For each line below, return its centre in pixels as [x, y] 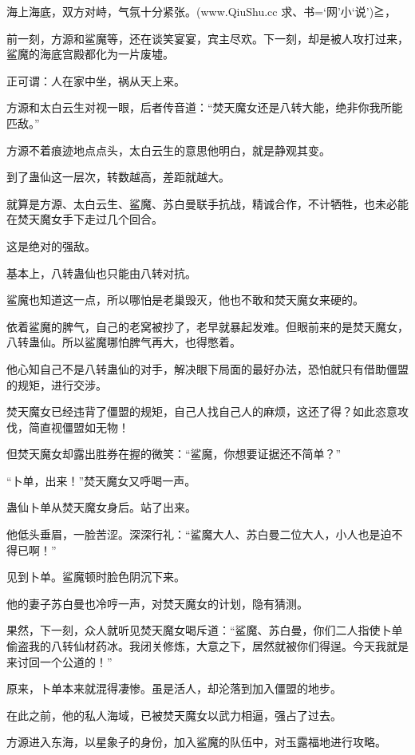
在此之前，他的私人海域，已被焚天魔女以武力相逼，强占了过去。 [174, 715]
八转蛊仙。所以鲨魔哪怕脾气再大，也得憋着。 [124, 342]
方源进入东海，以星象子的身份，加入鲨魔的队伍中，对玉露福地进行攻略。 [196, 742]
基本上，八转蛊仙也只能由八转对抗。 [101, 273]
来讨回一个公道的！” [59, 661]
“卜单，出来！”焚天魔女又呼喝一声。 [101, 480]
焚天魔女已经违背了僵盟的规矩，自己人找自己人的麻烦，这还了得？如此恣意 [202, 411]
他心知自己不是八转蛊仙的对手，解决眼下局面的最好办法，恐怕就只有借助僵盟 [207, 368]
